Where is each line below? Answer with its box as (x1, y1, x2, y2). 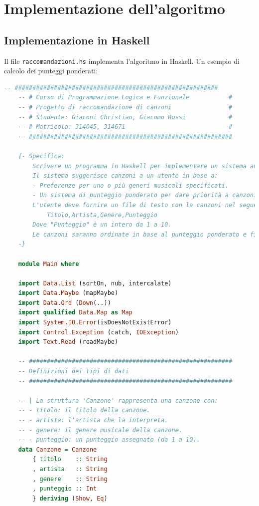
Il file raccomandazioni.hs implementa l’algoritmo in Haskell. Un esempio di (4, 55, 240, 66)
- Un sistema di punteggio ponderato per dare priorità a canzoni (32, 192, 258, 199)
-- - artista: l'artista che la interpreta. (18, 417, 168, 424)
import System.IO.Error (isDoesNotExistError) (18, 319, 172, 326)
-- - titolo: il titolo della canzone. (18, 407, 150, 414)
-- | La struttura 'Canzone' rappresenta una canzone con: (18, 397, 218, 404)
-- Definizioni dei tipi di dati (18, 368, 129, 375)
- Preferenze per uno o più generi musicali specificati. (32, 182, 229, 189)
